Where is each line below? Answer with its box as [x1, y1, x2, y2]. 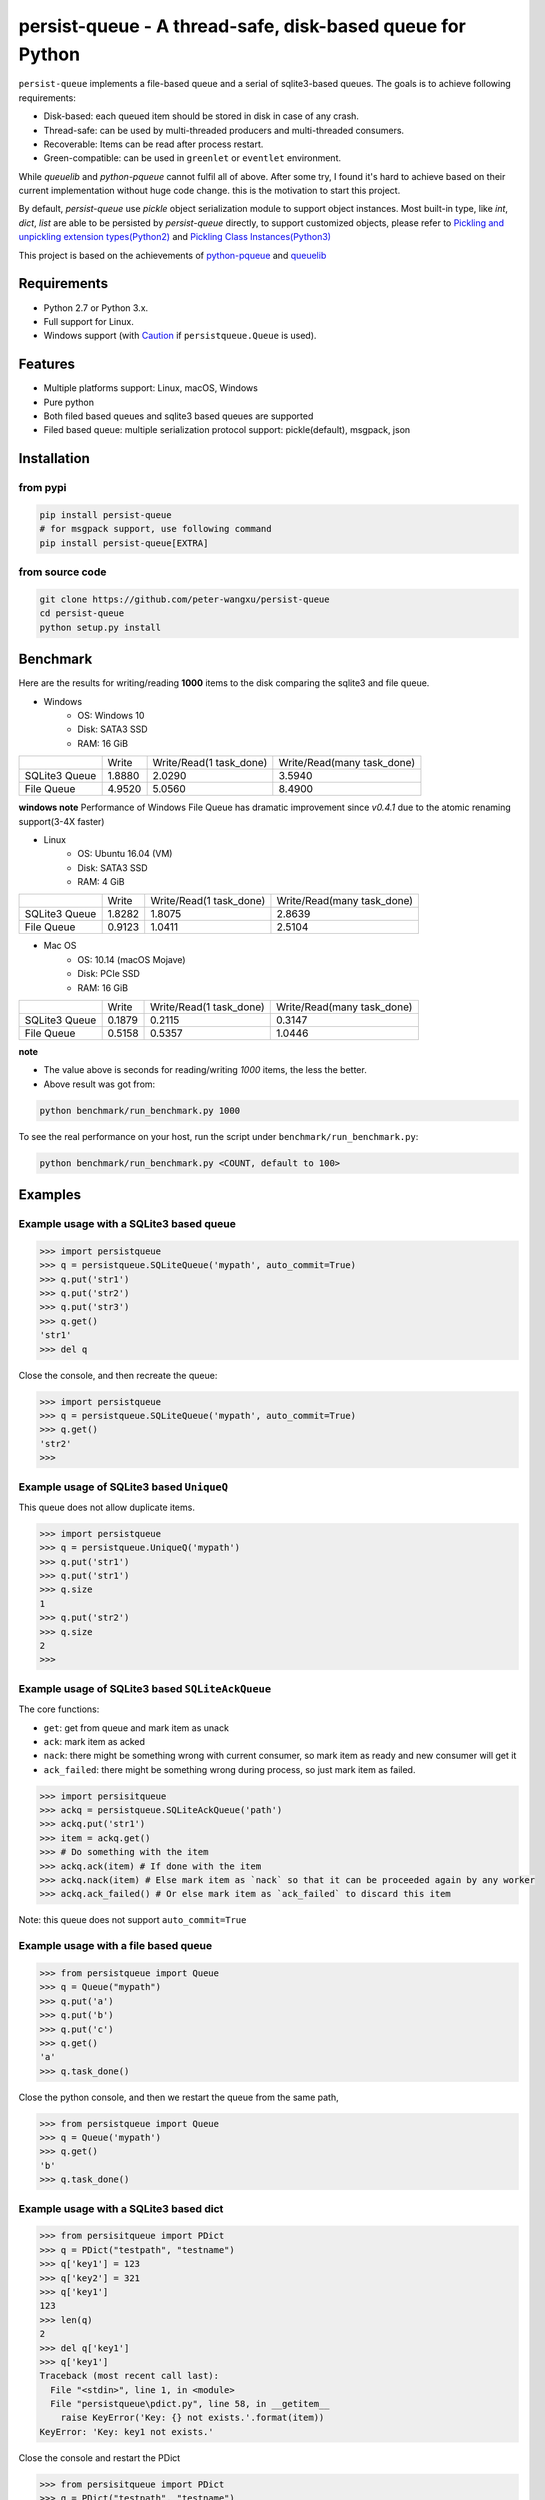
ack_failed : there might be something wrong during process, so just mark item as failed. [43, 1763, 416, 1775]
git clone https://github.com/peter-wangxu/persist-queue [39, 593, 330, 605]
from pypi [18, 481, 67, 495]
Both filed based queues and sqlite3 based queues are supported [43, 410, 314, 422]
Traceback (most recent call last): [39, 2370, 220, 2382]
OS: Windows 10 [77, 709, 145, 721]
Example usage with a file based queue [18, 1939, 213, 1953]
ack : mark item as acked [43, 1735, 145, 1747]
